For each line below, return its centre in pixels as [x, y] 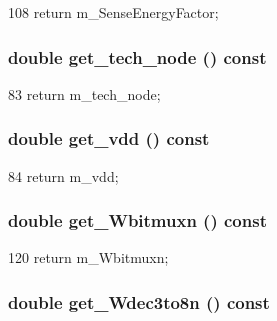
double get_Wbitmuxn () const [137, 220]
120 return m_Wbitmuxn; [88, 257]
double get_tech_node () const [137, 56]
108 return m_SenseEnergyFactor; [113, 12]
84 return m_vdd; [63, 175]
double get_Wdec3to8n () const [139, 301]
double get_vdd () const [109, 138]
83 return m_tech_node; [84, 93]
